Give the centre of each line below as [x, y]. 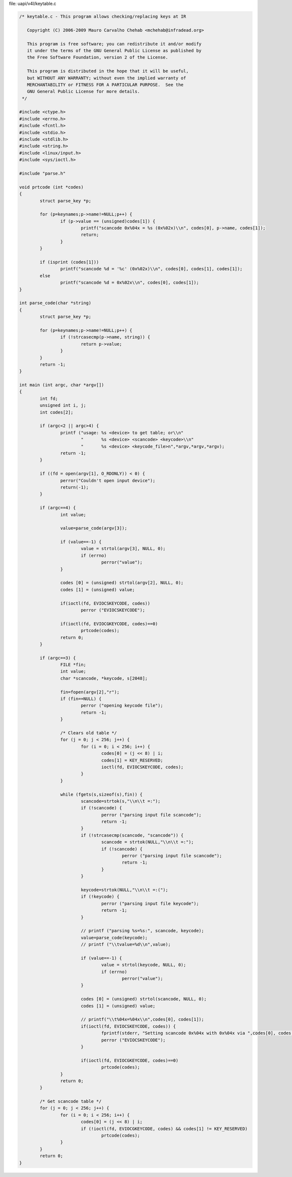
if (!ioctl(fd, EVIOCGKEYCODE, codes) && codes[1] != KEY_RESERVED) [164, 1128]
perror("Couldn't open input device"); [108, 481]
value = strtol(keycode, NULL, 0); [144, 965]
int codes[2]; [56, 412]
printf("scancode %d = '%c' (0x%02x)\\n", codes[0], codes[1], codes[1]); [151, 269]
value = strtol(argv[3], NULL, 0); [123, 549]
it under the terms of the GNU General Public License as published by [114, 50]
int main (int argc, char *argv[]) [62, 385]
